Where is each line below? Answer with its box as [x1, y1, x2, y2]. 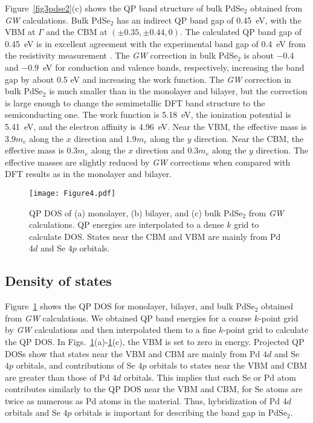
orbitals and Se [5, 406, 60, 419]
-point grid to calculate [223, 323, 309, 336]
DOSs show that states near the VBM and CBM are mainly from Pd [5, 347, 260, 360]
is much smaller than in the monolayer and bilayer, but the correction [49, 85, 308, 97]
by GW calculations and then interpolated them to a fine [5, 323, 216, 336]
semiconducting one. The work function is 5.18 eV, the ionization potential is [5, 108, 291, 121]
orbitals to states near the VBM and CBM [149, 359, 307, 372]
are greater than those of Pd [5, 370, 110, 383]
